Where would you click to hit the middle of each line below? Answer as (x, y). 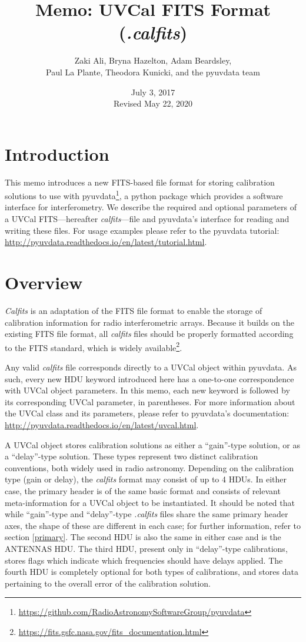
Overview (44, 282)
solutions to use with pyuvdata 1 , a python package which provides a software (144, 195)
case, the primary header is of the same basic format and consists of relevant (143, 490)
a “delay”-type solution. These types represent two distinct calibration (132, 456)
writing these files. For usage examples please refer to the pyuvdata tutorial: (142, 230)
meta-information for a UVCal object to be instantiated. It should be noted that (150, 502)
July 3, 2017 (153, 92)
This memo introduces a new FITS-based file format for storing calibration (140, 182)
